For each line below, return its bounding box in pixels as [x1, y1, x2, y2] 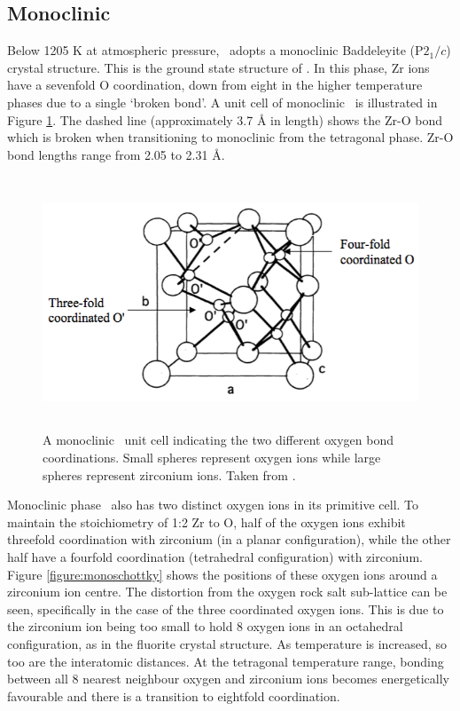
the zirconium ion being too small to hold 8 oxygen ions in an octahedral [7, 617, 403, 636]
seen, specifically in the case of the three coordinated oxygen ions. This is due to [7, 599, 444, 618]
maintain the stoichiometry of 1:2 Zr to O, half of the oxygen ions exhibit [7, 512, 406, 531]
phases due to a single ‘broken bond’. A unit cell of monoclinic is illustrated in [7, 92, 438, 111]
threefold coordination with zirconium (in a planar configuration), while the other [7, 530, 451, 549]
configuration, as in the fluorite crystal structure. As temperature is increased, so [7, 634, 447, 652]
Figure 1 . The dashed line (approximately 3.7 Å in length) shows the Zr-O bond [7, 110, 442, 129]
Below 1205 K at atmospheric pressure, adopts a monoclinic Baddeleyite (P [7, 41, 424, 59]
